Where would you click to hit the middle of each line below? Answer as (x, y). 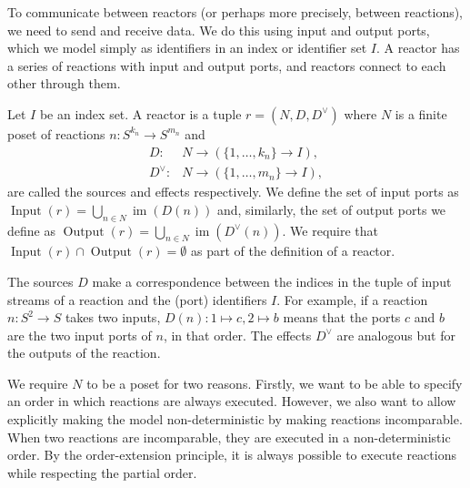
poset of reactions (56, 133)
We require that (334, 230)
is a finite (421, 113)
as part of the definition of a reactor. (293, 251)
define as (31, 230)
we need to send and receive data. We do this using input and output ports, (219, 30)
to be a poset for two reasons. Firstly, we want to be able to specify (275, 383)
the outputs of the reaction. (84, 353)
